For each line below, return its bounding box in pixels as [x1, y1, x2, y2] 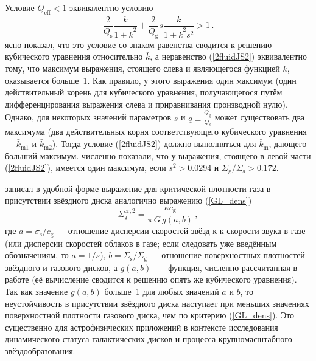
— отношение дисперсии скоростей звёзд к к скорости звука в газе [57, 224, 306, 237]
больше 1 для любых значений [104, 285, 219, 298]
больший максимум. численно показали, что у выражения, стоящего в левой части [5, 149, 311, 162]
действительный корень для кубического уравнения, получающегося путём [5, 86, 283, 98]
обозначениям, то [5, 249, 69, 261]
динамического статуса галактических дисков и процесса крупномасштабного [5, 332, 292, 345]
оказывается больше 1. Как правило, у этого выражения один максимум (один [5, 74, 297, 86]
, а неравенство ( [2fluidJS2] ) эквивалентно [150, 50, 307, 63]
